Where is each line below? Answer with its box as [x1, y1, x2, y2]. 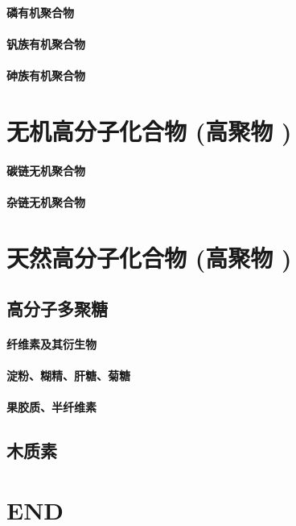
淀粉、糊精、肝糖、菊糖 [6, 367, 130, 384]
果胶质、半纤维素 [6, 399, 97, 415]
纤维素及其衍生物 [6, 336, 97, 353]
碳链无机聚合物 [6, 161, 85, 178]
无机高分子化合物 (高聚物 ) [6, 114, 292, 147]
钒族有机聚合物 [6, 35, 85, 52]
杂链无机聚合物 [6, 193, 85, 210]
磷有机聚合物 [6, 3, 74, 20]
